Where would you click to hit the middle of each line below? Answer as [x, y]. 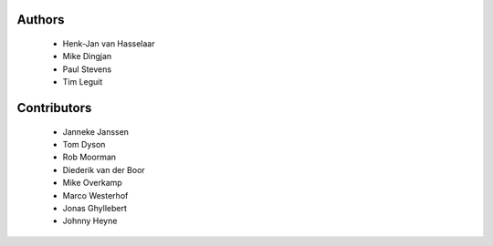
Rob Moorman [89, 157]
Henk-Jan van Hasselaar [109, 44]
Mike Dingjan [87, 56]
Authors [41, 20]
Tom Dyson [84, 144]
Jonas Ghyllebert [95, 208]
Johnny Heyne [90, 221]
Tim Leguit [83, 82]
